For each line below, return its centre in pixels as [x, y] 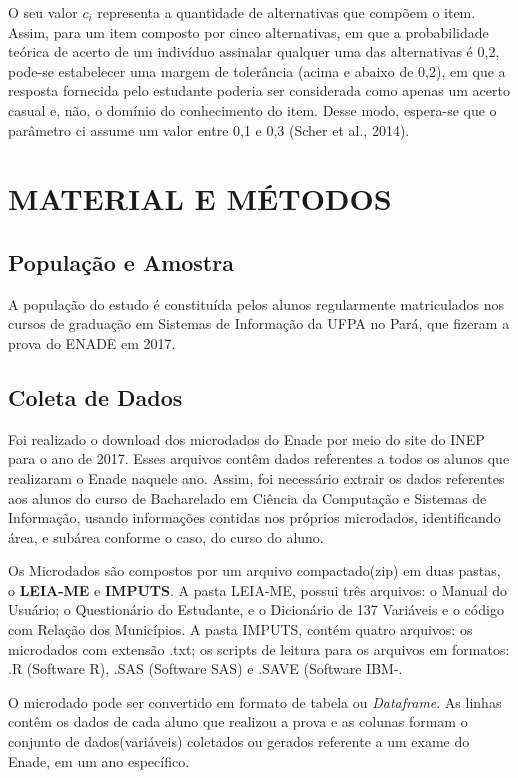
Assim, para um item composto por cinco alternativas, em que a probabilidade [248, 31]
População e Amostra [121, 261]
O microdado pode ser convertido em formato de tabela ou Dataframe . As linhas [255, 701]
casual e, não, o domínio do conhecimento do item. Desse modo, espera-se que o [252, 109]
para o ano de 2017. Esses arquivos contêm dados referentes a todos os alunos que [259, 458]
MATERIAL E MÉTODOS [200, 198]
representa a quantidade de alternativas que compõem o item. [286, 12]
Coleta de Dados [95, 396]
